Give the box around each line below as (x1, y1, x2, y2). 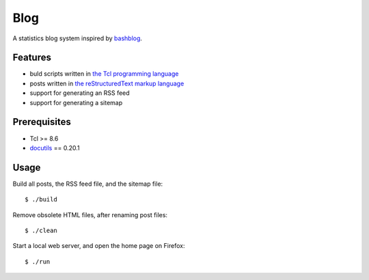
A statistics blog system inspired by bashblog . (12, 34, 143, 42)
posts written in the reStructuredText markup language (29, 79, 184, 87)
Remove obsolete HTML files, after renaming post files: (12, 210, 167, 219)
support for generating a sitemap (29, 98, 123, 107)
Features (12, 52, 51, 64)
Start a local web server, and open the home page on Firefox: (12, 242, 185, 250)
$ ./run (25, 257, 51, 266)
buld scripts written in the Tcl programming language (29, 70, 179, 78)
